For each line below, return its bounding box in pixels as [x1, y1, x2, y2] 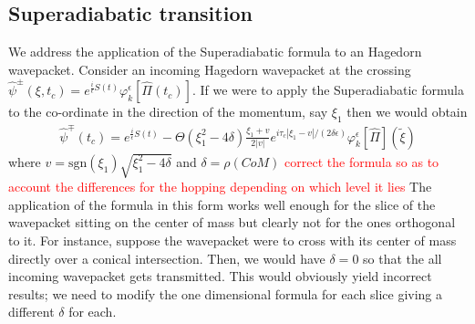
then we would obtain [346, 102, 468, 121]
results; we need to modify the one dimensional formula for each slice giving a [8, 284, 443, 303]
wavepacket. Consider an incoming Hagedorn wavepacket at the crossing [8, 59, 411, 78]
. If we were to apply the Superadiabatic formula [191, 80, 464, 99]
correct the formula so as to [284, 152, 439, 171]
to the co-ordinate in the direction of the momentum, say [8, 102, 328, 121]
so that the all [363, 248, 442, 267]
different [8, 302, 55, 321]
